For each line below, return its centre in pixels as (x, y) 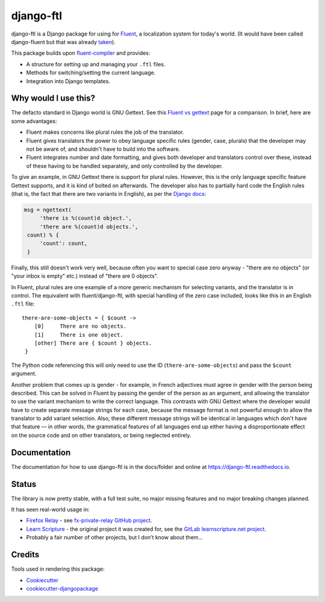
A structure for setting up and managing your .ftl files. (96, 64)
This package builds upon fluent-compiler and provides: (81, 53)
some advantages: (34, 121)
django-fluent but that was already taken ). (63, 42)
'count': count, (63, 243)
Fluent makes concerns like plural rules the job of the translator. (105, 132)
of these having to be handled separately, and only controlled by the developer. (124, 166)
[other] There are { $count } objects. (93, 343)
